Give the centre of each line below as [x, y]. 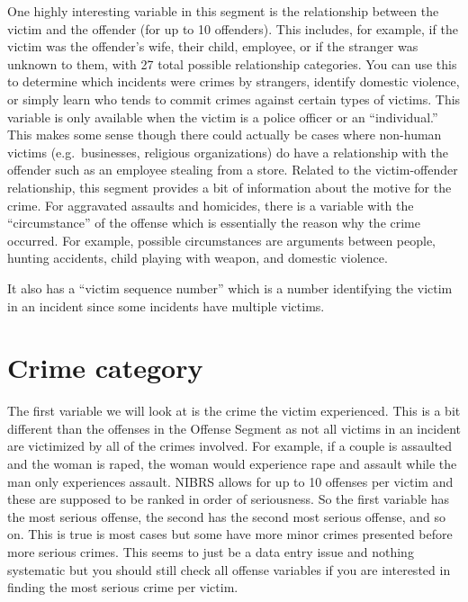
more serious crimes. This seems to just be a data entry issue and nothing [211, 551]
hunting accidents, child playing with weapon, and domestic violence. [198, 258]
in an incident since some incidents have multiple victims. [166, 305]
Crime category [105, 368]
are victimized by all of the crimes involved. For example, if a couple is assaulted [230, 446]
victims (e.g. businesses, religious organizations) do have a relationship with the [228, 152]
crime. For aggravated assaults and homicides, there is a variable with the [211, 205]
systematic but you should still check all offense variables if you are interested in [229, 569]
